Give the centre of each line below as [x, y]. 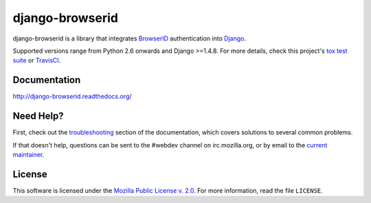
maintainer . [29, 154]
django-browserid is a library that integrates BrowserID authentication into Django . [130, 38]
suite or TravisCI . [37, 60]
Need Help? [38, 116]
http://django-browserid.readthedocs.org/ [72, 97]
